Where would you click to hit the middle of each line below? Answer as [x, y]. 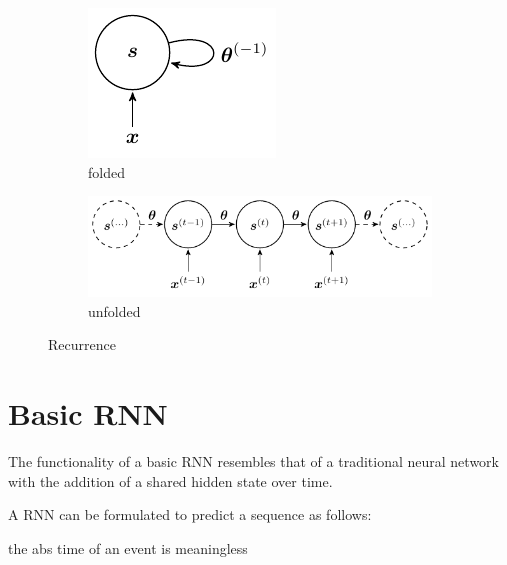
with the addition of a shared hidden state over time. [170, 480]
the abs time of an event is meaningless [128, 547]
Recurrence [82, 344]
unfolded [114, 310]
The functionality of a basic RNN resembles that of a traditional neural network [253, 461]
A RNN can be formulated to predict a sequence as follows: [190, 514]
